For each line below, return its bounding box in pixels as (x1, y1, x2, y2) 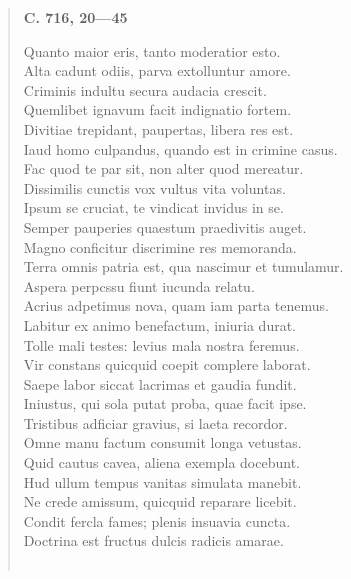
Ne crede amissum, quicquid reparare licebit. (23, 491, 297, 512)
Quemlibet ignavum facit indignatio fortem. (23, 99, 292, 120)
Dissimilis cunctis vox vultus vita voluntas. (23, 177, 286, 198)
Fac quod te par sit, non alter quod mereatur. (23, 158, 304, 179)
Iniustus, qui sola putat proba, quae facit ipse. (23, 393, 307, 414)
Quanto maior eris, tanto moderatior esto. (23, 40, 281, 61)
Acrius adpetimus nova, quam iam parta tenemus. (23, 295, 329, 316)
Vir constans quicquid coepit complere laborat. (23, 354, 311, 375)
